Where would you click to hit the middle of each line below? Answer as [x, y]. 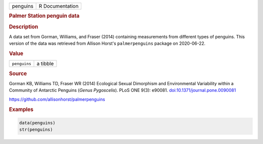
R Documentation [59, 6]
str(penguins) [36, 130]
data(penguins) [37, 123]
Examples [21, 109]
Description [24, 27]
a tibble [45, 64]
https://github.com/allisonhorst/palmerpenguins [57, 99]
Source [18, 73]
